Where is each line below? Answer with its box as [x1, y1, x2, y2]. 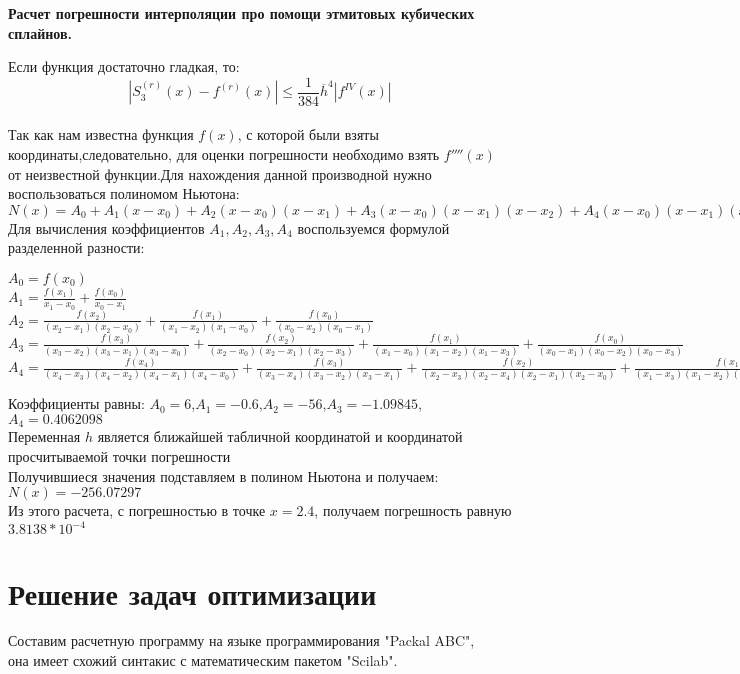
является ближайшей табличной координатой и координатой [97, 426, 463, 447]
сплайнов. [8, 22, 72, 43]
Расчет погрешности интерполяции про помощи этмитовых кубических [8, 3, 475, 23]
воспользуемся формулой [297, 217, 450, 238]
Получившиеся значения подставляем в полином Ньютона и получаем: [8, 465, 439, 486]
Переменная [8, 426, 81, 447]
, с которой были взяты [237, 124, 379, 145]
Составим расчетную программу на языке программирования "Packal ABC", [8, 630, 475, 651]
